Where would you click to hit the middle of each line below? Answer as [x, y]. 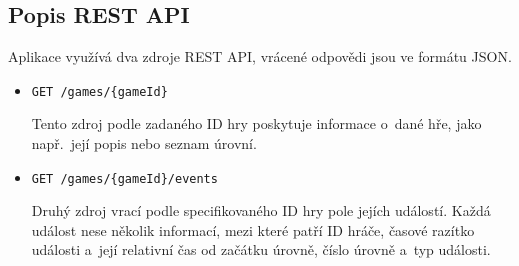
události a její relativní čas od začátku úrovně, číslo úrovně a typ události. [261, 249]
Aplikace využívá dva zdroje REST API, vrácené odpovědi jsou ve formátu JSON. [260, 56]
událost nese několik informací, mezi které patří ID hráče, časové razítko [253, 229]
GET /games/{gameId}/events [124, 178]
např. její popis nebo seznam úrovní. [144, 143]
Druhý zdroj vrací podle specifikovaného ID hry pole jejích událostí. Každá [261, 210]
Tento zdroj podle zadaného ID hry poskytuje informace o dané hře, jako [256, 123]
